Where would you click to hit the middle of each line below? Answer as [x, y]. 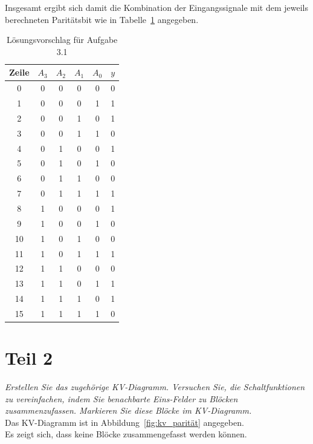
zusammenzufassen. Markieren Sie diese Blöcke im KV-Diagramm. [128, 410]
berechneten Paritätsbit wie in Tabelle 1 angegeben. [102, 19]
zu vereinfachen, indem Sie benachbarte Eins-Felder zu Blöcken [121, 398]
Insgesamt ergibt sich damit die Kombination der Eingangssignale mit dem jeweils [156, 7]
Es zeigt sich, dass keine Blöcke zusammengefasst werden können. [126, 434]
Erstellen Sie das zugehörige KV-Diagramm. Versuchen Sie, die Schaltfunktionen [155, 387]
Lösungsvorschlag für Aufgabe [62, 40]
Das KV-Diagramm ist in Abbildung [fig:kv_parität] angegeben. [124, 422]
